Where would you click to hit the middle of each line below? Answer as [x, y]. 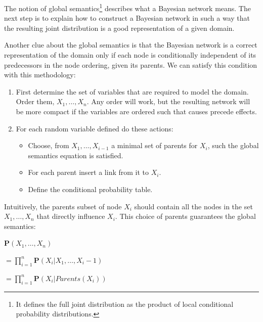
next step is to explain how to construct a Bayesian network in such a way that [127, 18]
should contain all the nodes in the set [193, 206]
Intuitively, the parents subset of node [63, 206]
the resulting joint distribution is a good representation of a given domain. [119, 28]
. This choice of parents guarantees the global [185, 216]
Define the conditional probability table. [90, 189]
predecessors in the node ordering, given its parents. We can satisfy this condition [131, 64]
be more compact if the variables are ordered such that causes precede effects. [136, 111]
